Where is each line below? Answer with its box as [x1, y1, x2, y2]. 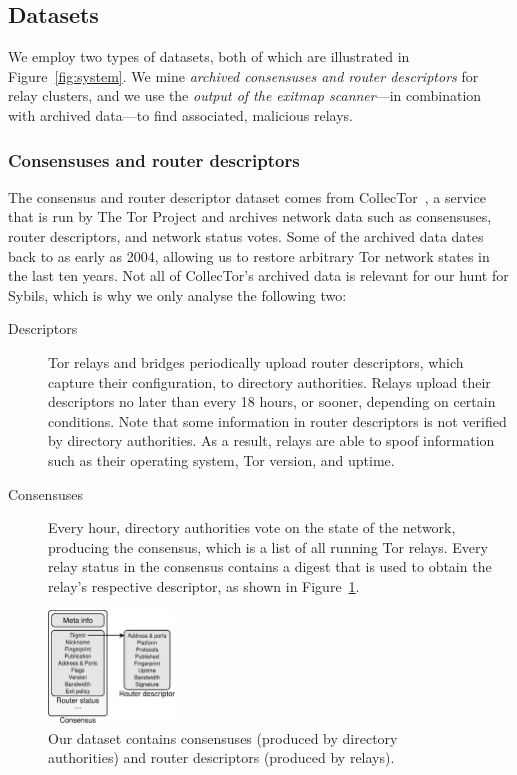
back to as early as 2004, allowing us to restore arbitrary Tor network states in [8, 245, 490, 266]
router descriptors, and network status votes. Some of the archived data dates [8, 225, 484, 246]
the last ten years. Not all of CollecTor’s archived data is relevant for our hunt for [8, 265, 509, 286]
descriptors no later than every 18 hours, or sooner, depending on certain [48, 391, 496, 412]
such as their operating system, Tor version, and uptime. [48, 449, 395, 470]
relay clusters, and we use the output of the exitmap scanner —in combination [8, 85, 482, 106]
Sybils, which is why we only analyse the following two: [8, 284, 347, 305]
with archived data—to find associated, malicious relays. [8, 104, 353, 125]
